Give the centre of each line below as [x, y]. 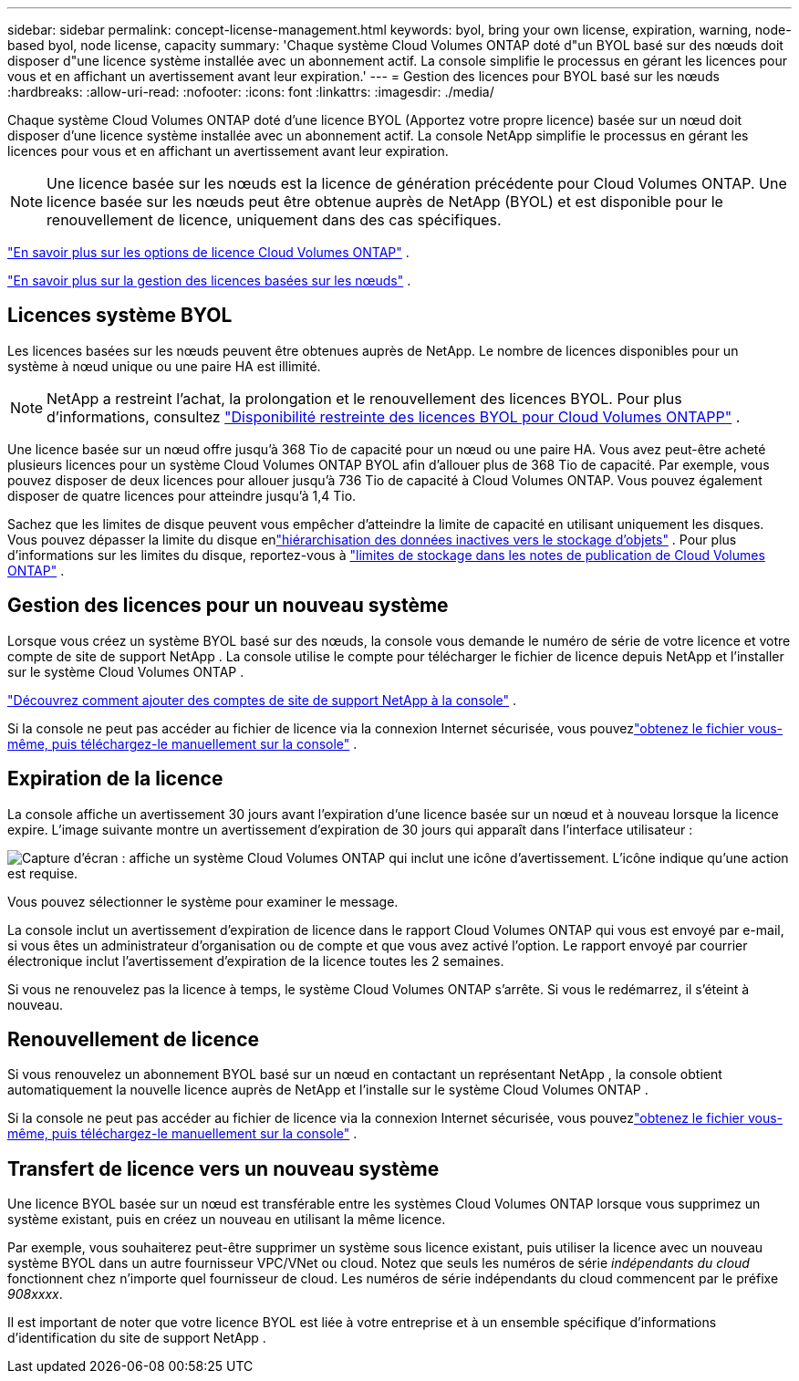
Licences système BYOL [120, 316]
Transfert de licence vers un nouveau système [223, 1168]
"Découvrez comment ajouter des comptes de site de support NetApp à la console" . [262, 700]
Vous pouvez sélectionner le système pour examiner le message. [203, 901]
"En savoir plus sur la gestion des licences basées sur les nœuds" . [209, 280]
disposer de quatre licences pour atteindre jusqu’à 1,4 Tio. [182, 495]
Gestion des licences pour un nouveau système [228, 606]
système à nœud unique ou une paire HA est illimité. [164, 366]
